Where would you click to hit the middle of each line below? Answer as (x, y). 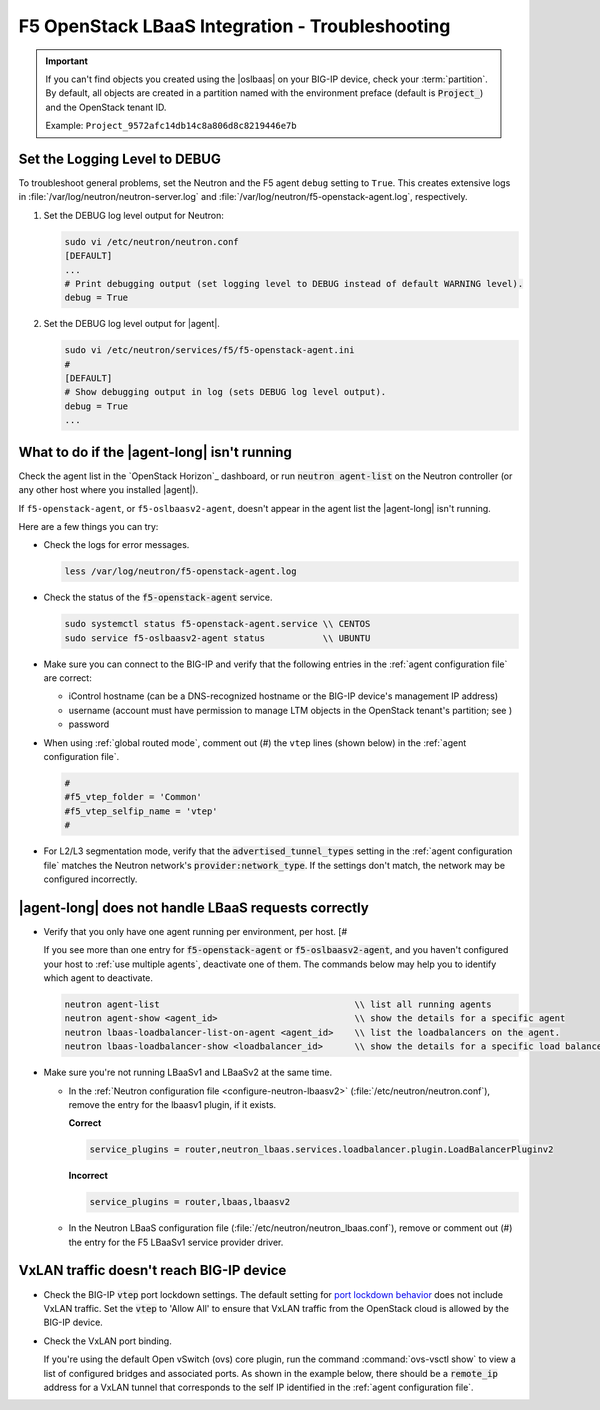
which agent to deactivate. (98, 978)
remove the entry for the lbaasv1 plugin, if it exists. (172, 1104)
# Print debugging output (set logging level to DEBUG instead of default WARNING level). (294, 283)
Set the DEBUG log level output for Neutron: (134, 215)
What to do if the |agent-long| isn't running (155, 451)
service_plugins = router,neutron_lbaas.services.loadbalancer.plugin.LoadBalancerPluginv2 (321, 1149)
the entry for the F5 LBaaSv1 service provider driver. (176, 1242)
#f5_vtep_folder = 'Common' (133, 797)
